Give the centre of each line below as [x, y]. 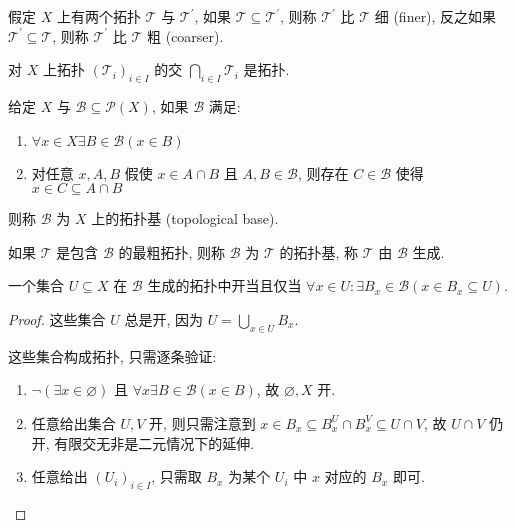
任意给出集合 [73, 422]
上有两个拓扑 [98, 16]
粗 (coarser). [185, 35]
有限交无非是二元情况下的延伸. [154, 442]
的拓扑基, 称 [318, 251]
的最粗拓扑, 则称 [171, 251]
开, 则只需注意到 [202, 422]
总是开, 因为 [163, 318]
